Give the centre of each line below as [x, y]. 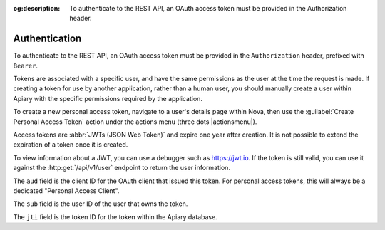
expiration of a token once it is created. [71, 145]
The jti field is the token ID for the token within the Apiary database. [115, 216]
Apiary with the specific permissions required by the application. [108, 98]
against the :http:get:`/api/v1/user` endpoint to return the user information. [122, 168]
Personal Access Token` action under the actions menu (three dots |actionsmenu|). [135, 122]
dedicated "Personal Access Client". [66, 190]
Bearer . [26, 66]
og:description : [37, 8]
